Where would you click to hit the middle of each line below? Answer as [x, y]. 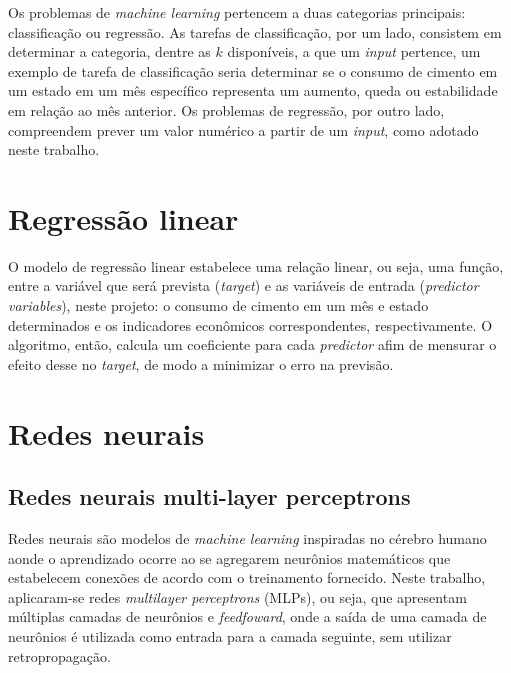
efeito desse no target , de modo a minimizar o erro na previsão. [201, 363]
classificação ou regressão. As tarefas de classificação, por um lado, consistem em [255, 31]
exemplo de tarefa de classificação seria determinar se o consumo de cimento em [253, 70]
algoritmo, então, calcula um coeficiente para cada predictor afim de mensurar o [252, 344]
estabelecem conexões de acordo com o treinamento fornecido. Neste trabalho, [247, 577]
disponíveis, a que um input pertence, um [354, 51]
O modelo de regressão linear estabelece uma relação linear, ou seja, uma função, [256, 265]
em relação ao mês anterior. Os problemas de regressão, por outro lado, [226, 109]
